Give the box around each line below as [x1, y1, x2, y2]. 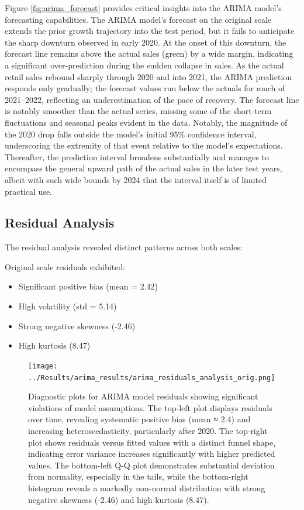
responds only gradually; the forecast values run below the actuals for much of [5, 82, 285, 94]
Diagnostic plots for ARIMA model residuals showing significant [28, 390, 258, 402]
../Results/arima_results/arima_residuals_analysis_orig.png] [28, 373, 275, 382]
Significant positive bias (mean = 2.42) [18, 280, 158, 292]
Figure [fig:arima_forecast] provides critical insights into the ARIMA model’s [5, 2, 282, 13]
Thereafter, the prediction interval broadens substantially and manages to [5, 150, 270, 163]
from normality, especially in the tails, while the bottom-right [28, 470, 248, 483]
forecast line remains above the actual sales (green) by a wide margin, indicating [5, 47, 293, 60]
